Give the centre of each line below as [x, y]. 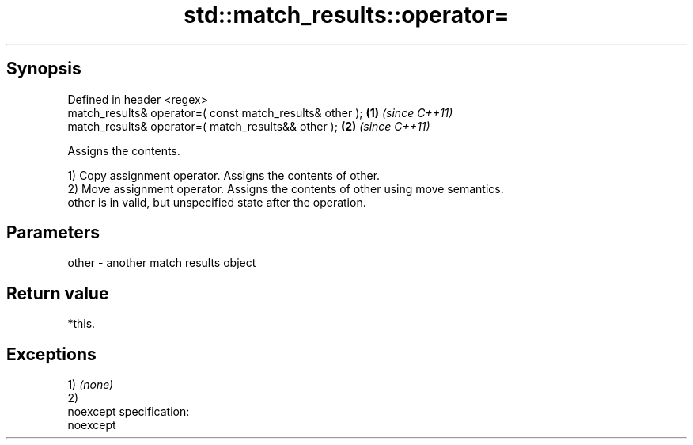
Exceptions [51, 354]
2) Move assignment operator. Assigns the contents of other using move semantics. [286, 188]
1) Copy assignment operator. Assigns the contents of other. [224, 175]
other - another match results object [162, 263]
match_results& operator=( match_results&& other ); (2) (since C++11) [249, 126]
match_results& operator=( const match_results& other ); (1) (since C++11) [260, 112]
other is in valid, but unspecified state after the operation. [217, 202]
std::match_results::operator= [346, 15]
